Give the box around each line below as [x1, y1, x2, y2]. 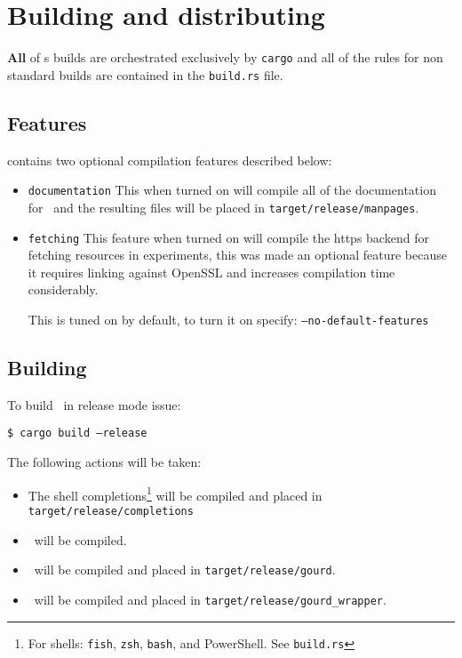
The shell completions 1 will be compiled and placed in [28, 483, 323, 504]
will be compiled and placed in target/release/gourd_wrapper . [34, 590, 386, 608]
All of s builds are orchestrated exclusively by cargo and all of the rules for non [7, 48, 443, 67]
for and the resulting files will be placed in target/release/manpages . [28, 197, 419, 216]
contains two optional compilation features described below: [7, 150, 332, 169]
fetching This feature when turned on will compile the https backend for [28, 228, 429, 246]
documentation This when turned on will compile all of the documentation [28, 181, 436, 199]
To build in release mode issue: [7, 395, 181, 413]
